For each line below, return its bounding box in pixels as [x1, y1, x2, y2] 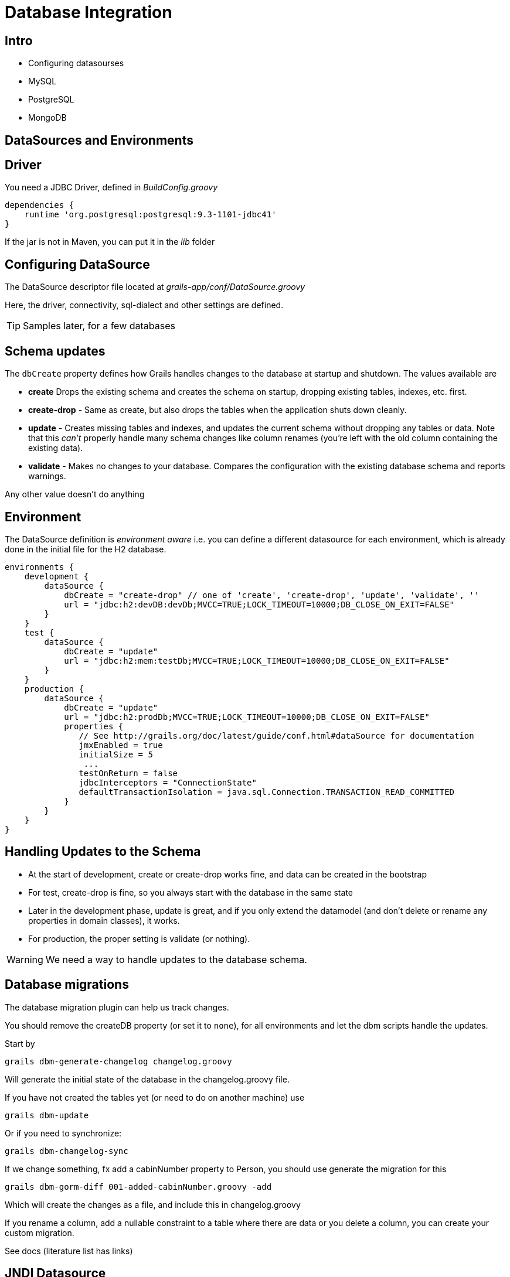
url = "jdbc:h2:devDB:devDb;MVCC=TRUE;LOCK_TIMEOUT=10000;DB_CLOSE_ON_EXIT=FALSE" [64, 599, 455, 609]
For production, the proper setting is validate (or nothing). [28, 933, 250, 944]
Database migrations [5, 977, 129, 992]
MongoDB [28, 112, 67, 123]
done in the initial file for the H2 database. [5, 544, 166, 554]
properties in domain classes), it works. [28, 915, 180, 926]
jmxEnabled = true [79, 740, 163, 750]
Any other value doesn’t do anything [5, 489, 145, 500]
